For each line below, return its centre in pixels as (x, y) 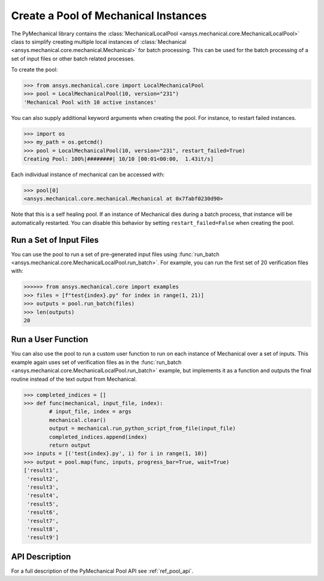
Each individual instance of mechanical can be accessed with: (88, 174)
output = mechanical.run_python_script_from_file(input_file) (142, 428)
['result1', (41, 470)
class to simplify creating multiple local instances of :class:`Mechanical (99, 41)
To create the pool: (34, 70)
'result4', (43, 496)
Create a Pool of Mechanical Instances (109, 16)
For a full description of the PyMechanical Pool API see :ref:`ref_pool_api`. (102, 571)
